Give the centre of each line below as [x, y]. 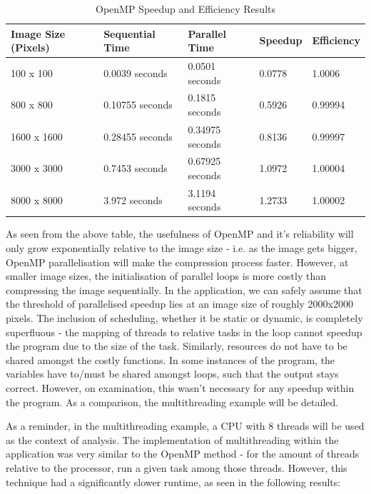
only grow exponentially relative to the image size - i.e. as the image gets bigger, [182, 248]
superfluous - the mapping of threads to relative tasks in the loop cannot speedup [184, 332]
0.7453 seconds [136, 168]
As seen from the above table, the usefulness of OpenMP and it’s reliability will [180, 234]
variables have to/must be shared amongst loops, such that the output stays [172, 374]
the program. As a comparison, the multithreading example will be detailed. [172, 402]
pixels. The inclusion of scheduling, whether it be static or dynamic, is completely [184, 318]
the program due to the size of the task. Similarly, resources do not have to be [177, 346]
